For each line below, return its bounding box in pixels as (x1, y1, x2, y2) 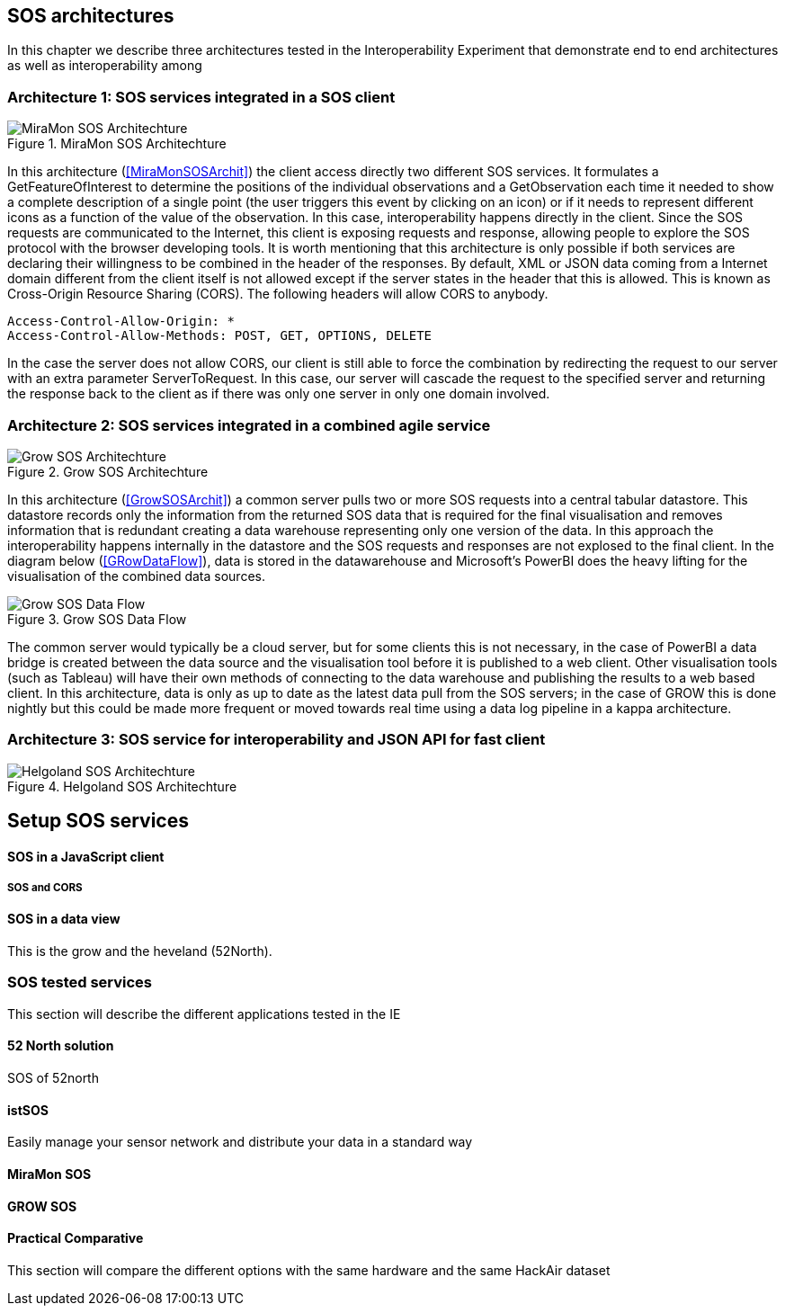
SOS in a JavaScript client (7, 848, 165, 864)
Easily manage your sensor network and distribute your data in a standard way (7, 1134, 473, 1150)
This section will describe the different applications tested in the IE (7, 1005, 401, 1022)
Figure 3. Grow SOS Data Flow (7, 611, 187, 627)
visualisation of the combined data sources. (7, 567, 265, 584)
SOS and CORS (7, 881, 83, 895)
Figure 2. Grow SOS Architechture (7, 463, 209, 479)
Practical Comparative (7, 1230, 144, 1246)
